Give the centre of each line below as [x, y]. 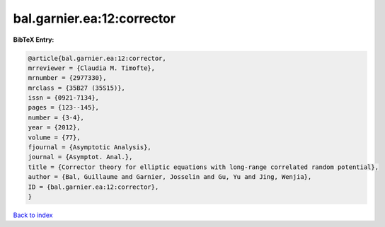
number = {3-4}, [56, 117]
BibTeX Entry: [34, 40]
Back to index [33, 215]
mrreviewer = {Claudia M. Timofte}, [92, 68]
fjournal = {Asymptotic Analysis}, [90, 147]
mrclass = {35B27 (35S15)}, [76, 88]
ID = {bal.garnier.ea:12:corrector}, [93, 187]
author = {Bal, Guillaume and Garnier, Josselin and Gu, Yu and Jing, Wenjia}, [170, 177]
